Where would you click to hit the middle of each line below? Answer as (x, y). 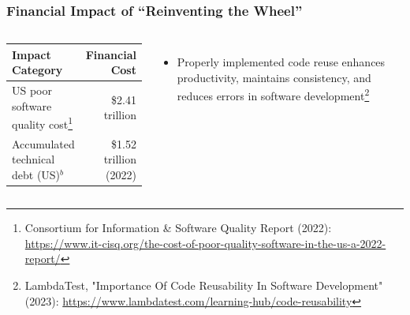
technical (34, 159)
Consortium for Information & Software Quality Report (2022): (178, 228)
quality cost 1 (43, 123)
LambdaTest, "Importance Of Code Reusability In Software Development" (204, 285)
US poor (32, 90)
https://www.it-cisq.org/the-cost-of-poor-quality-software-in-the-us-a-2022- (205, 243)
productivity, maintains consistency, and (274, 77)
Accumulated (43, 143)
